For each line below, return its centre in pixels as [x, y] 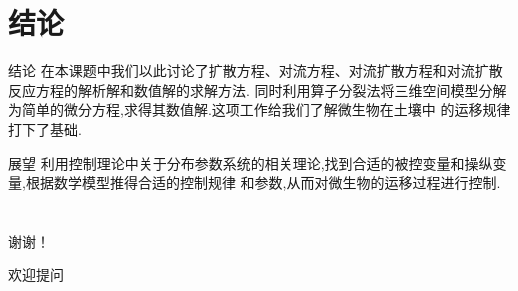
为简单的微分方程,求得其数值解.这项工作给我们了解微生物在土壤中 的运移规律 [259, 109]
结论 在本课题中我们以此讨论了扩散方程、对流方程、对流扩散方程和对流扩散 [255, 70]
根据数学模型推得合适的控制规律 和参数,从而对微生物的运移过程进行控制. [263, 182]
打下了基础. [45, 128]
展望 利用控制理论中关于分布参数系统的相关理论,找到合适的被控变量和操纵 [250, 162]
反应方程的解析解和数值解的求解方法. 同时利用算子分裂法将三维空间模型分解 [257, 89]
